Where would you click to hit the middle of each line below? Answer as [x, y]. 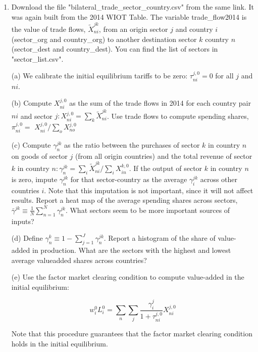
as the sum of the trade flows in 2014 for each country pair [160, 103]
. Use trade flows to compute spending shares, [178, 116]
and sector [36, 116]
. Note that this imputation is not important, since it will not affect [149, 190]
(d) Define [27, 238]
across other [219, 179]
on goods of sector [39, 156]
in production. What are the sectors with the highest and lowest [132, 250]
